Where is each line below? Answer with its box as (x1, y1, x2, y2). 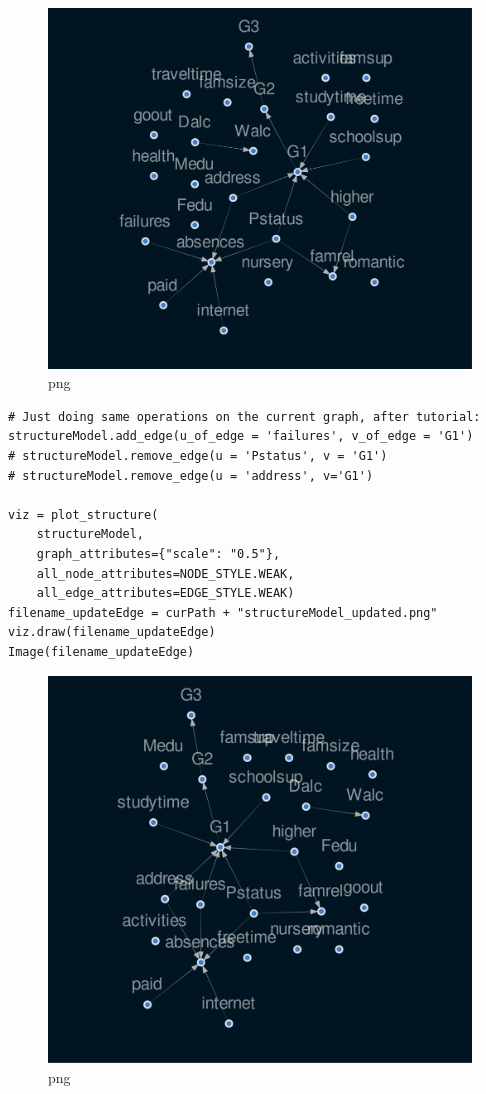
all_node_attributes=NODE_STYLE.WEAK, (36, 566, 295, 581)
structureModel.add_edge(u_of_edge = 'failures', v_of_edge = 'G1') (8, 429, 474, 444)
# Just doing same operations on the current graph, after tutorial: (8, 409, 481, 424)
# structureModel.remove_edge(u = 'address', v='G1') (8, 468, 374, 483)
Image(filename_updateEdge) (8, 644, 195, 659)
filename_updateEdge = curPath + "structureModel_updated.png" (8, 605, 438, 620)
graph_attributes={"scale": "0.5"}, (36, 546, 281, 561)
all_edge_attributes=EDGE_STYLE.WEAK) (36, 586, 295, 601)
